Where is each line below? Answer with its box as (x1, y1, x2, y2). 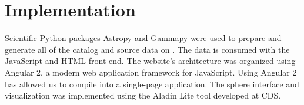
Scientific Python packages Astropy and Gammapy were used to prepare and (5, 32, 282, 44)
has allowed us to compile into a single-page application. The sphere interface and (5, 77, 299, 90)
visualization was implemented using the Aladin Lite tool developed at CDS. (5, 89, 281, 101)
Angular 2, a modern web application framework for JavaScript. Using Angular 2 (5, 66, 297, 78)
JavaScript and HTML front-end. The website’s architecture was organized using (5, 55, 296, 67)
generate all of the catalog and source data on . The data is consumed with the (5, 43, 290, 55)
